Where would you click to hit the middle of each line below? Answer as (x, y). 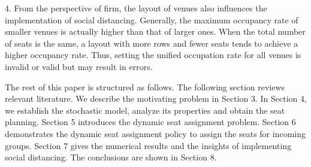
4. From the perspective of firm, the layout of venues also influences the (136, 8)
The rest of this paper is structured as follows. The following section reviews (145, 86)
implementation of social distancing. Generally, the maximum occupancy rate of (152, 19)
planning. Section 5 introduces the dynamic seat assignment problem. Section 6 (150, 122)
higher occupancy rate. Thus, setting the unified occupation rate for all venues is (153, 55)
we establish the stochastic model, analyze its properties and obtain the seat (145, 110)
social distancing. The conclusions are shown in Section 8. (111, 157)
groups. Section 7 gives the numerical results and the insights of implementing (148, 145)
